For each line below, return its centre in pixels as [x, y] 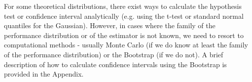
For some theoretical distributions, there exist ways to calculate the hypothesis [123, 6]
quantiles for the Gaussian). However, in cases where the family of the [110, 25]
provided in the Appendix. [44, 74]
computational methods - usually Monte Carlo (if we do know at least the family [126, 45]
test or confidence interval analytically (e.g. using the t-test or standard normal [124, 16]
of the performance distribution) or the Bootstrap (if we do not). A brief [114, 54]
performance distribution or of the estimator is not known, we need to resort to [124, 35]
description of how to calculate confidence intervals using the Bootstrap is [115, 64]
